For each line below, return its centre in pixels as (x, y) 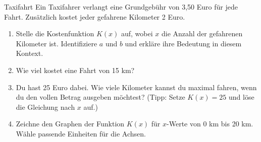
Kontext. (30, 53)
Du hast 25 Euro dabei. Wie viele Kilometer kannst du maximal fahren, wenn (136, 87)
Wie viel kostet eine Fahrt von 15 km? (75, 70)
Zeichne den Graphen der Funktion (70, 124)
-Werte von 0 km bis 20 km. (210, 124)
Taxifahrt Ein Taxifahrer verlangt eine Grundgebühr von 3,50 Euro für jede (121, 7)
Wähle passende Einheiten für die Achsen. (81, 133)
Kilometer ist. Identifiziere (57, 43)
